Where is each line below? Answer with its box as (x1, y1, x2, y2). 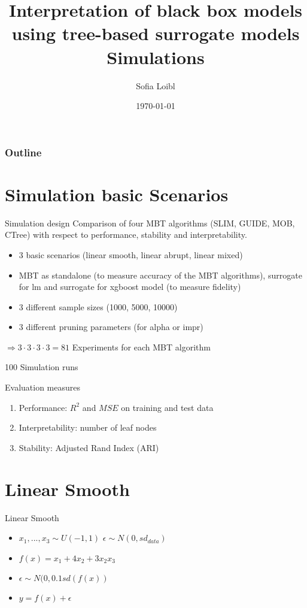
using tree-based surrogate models (11, 21, 300, 46)
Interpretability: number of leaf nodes (19, 421, 157, 434)
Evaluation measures (5, 381, 80, 394)
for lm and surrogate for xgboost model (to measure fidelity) (19, 280, 241, 293)
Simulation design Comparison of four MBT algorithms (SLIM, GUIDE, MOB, (5, 216, 295, 229)
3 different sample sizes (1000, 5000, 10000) (19, 300, 178, 313)
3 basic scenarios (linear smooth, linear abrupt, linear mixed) (19, 248, 243, 261)
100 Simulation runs (5, 361, 78, 373)
